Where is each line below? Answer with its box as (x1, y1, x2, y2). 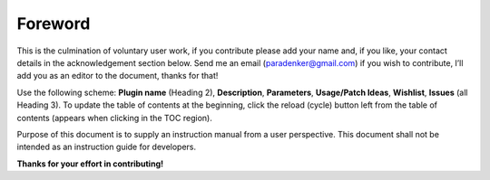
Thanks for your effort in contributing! (16, 158, 163, 169)
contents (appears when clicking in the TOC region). (16, 112, 212, 123)
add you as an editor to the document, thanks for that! (16, 71, 219, 81)
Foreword (16, 14, 91, 33)
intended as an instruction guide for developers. (16, 141, 197, 153)
